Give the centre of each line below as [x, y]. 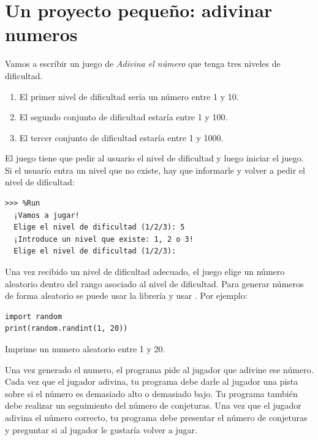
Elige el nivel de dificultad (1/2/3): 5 [99, 227]
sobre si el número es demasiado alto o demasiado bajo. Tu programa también [151, 393]
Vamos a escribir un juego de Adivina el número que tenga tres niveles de [143, 64]
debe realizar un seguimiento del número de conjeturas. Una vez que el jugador [153, 405]
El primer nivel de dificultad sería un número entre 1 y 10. [129, 96]
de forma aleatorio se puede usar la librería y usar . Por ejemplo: [126, 295]
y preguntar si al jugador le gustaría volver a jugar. [101, 429]
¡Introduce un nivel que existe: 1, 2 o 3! [104, 239]
